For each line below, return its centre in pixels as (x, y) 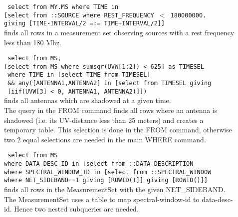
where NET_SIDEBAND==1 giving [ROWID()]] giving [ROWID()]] (106, 180)
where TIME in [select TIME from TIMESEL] (79, 75)
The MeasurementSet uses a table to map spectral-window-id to (102, 199)
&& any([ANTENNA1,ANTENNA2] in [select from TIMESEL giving (110, 83)
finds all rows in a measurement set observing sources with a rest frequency (119, 32)
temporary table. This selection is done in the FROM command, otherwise (118, 130)
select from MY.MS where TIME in (63, 7)
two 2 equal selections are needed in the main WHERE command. (105, 139)
